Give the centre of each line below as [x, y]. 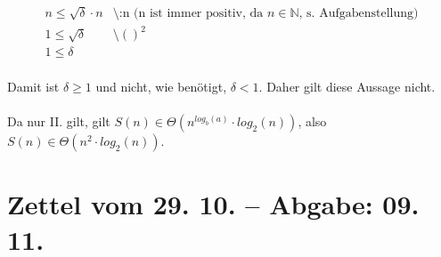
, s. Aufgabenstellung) [359, 13]
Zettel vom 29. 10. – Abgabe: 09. [213, 204]
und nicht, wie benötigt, [161, 86]
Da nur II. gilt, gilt [59, 121]
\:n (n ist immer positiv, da [188, 13]
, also [312, 121]
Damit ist [33, 86]
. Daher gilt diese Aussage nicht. [347, 86]
